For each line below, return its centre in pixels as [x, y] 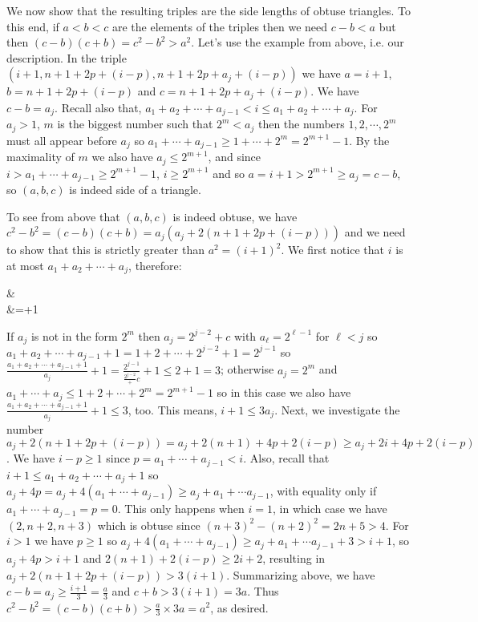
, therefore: [155, 265]
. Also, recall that [286, 458]
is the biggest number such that [135, 124]
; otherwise [247, 369]
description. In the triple [67, 57]
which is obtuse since [149, 525]
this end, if [33, 26]
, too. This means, [172, 409]
